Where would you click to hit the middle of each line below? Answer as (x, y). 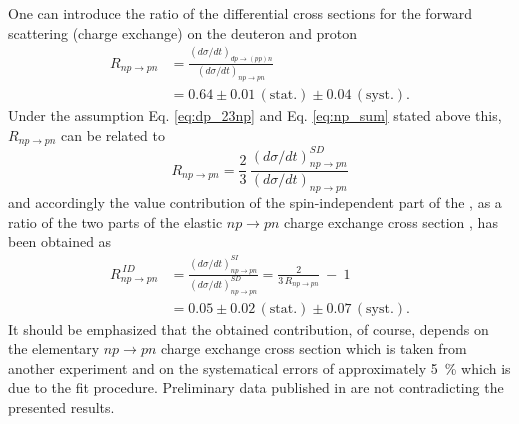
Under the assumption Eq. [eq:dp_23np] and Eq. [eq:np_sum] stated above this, (255, 115)
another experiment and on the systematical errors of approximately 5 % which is (259, 367)
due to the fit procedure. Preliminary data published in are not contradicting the (256, 387)
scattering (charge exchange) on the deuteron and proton (183, 32)
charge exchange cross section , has (391, 221)
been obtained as (60, 241)
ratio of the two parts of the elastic (115, 221)
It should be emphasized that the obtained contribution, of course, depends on (248, 328)
